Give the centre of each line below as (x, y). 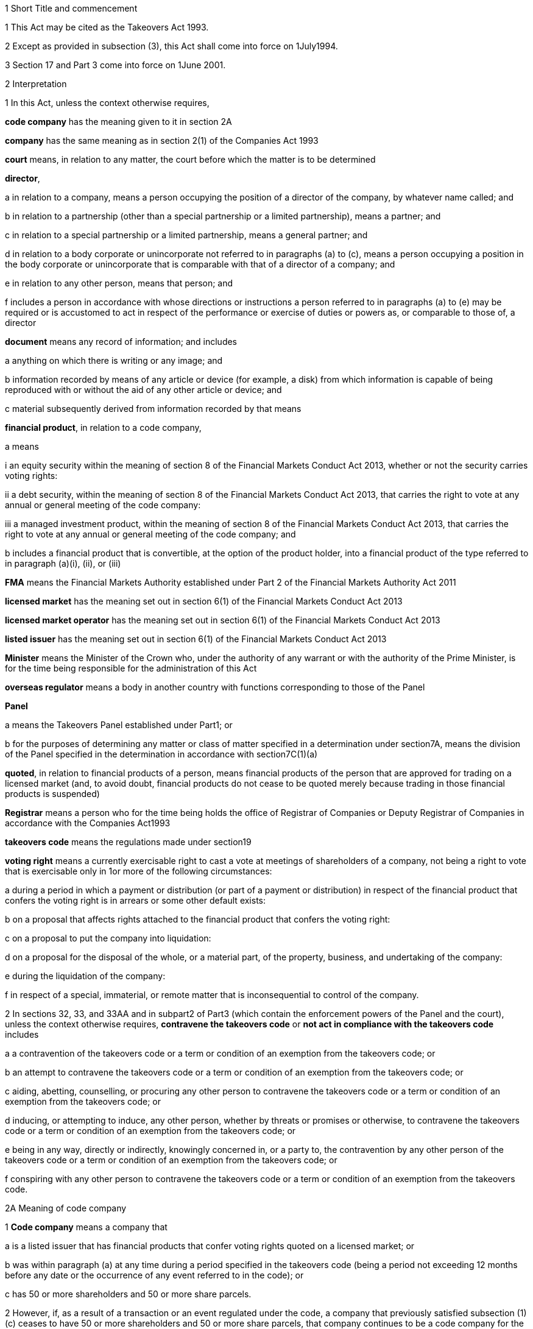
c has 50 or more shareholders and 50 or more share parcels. (128, 1294)
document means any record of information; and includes (121, 342)
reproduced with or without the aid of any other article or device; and (143, 390)
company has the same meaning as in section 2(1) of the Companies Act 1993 (162, 140)
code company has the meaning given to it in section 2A (118, 122)
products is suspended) (52, 794)
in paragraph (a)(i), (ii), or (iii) (63, 563)
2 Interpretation (36, 84)
